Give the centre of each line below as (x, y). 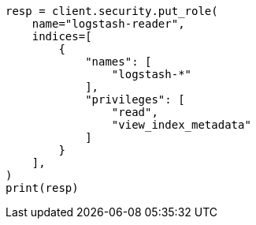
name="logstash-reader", (108, 24)
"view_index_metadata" (181, 125)
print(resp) (42, 188)
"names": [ (119, 62)
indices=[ (62, 36)
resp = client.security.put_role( (112, 11)
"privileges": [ (135, 99)
